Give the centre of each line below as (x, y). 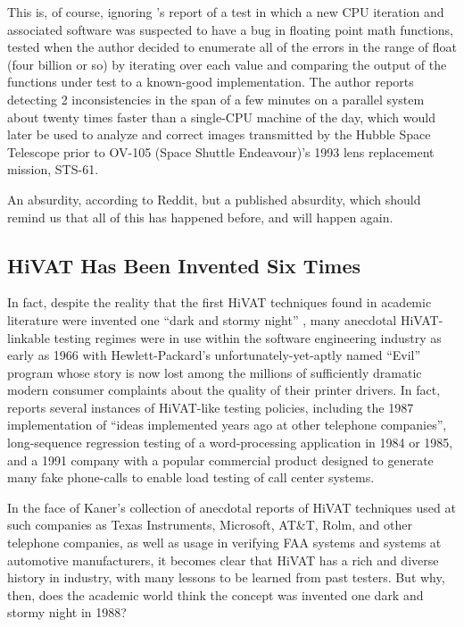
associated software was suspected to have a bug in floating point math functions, (230, 29)
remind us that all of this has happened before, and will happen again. (200, 217)
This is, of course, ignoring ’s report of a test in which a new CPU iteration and (226, 12)
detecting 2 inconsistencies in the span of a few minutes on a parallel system (216, 99)
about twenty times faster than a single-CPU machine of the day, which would (221, 117)
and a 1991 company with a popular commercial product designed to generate (220, 460)
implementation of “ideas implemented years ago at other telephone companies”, (227, 425)
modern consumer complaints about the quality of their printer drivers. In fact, (224, 390)
